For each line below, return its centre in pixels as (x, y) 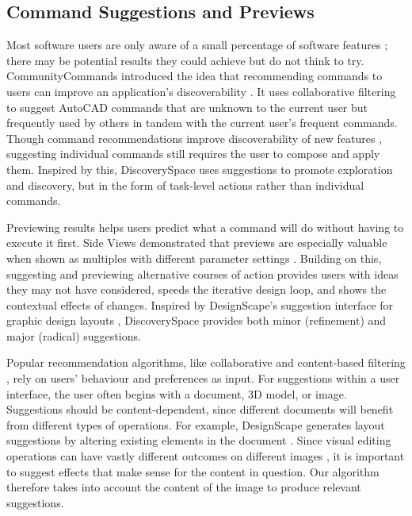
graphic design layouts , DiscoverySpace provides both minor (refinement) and (196, 320)
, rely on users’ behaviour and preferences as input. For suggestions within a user (203, 378)
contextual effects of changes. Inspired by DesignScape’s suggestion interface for (200, 304)
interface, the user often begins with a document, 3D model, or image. (177, 393)
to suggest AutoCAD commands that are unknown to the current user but (187, 107)
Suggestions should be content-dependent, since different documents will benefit (200, 409)
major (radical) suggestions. (74, 335)
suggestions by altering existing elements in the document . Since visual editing (199, 440)
